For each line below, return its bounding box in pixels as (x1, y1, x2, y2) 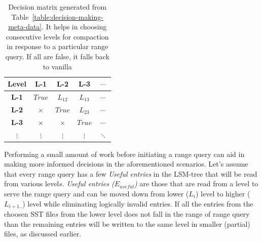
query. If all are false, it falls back (5, 51, 109, 61)
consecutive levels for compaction (6, 31, 109, 42)
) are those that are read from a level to (134, 178, 258, 189)
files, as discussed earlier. (4, 228, 82, 239)
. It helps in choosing (42, 21, 107, 32)
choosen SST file (4, 209, 55, 219)
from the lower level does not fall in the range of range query (60, 209, 250, 219)
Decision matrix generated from (8, 2, 107, 12)
